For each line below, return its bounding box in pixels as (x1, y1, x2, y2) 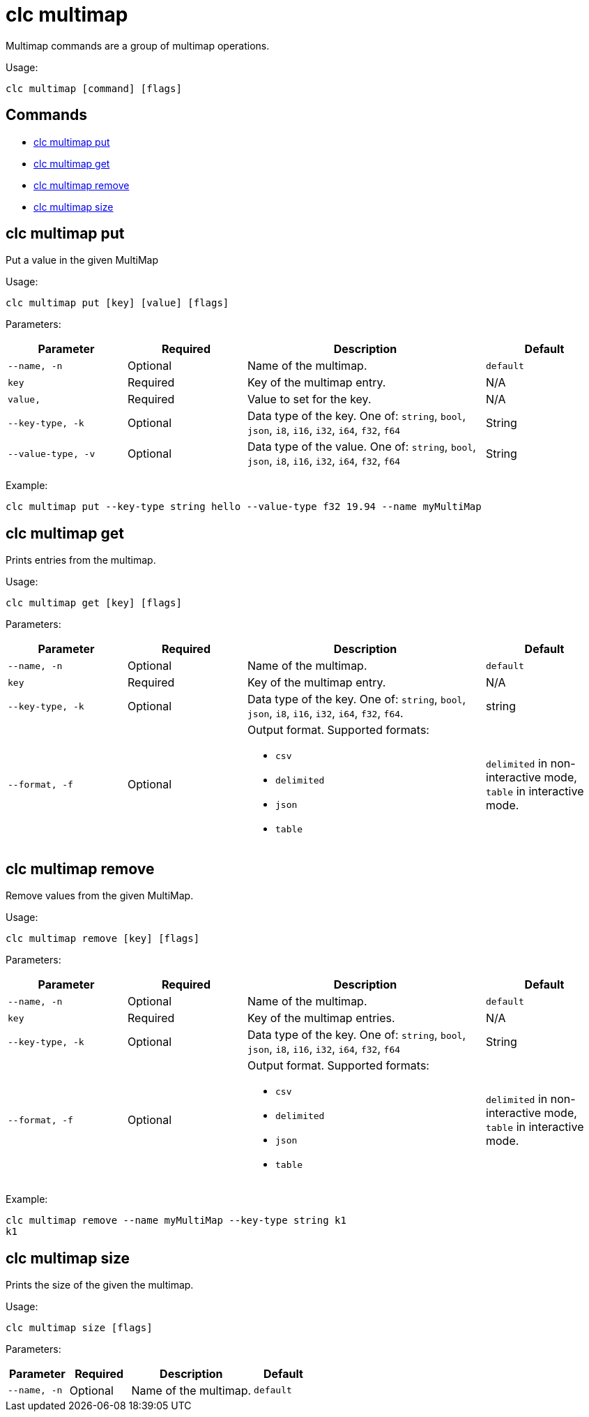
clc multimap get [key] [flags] (6, 597, 182, 609)
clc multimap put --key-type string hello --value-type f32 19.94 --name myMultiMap (6, 501, 482, 513)
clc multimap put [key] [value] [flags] (6, 297, 229, 309)
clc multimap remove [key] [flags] (6, 933, 200, 945)
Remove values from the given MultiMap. (6, 890, 194, 902)
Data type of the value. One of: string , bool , (247, 440, 476, 454)
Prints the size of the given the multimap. (6, 1278, 194, 1291)
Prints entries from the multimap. (6, 554, 156, 567)
